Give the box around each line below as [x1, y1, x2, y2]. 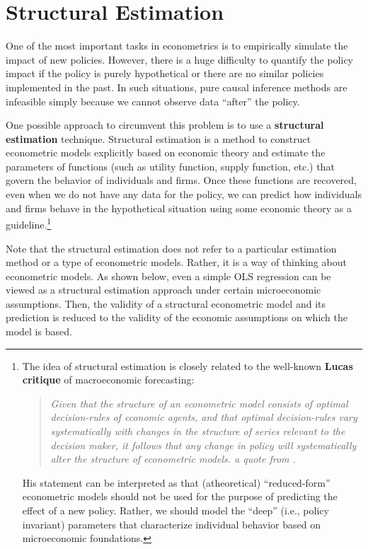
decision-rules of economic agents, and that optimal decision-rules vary [50, 410, 357, 424]
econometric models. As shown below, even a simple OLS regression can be [6, 268, 331, 283]
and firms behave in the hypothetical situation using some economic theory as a [6, 200, 352, 215]
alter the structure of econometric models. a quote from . [50, 451, 296, 466]
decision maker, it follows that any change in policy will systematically [50, 437, 357, 452]
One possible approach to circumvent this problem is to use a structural [6, 117, 324, 132]
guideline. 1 [6, 215, 52, 231]
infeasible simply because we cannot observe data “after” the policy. [6, 93, 300, 108]
